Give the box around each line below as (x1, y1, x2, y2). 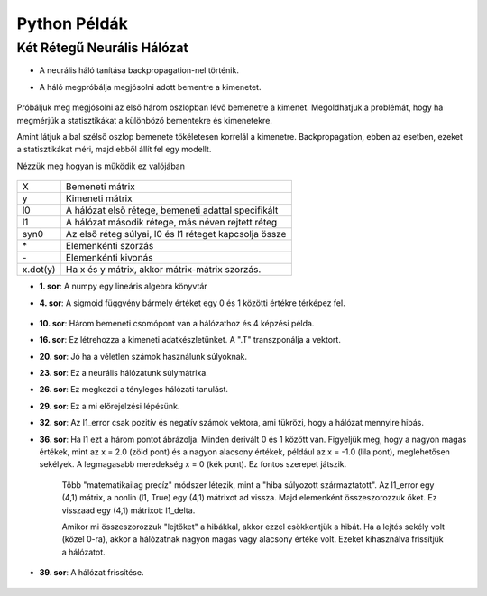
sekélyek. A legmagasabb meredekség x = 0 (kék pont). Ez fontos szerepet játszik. (39, 459, 347, 470)
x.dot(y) (22, 263, 56, 276)
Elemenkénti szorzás (65, 240, 154, 252)
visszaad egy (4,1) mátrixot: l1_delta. (61, 505, 196, 516)
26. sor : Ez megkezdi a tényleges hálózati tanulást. (39, 384, 229, 395)
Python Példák (16, 14, 128, 33)
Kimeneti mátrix (65, 192, 133, 205)
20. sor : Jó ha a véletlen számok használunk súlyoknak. (39, 351, 248, 362)
